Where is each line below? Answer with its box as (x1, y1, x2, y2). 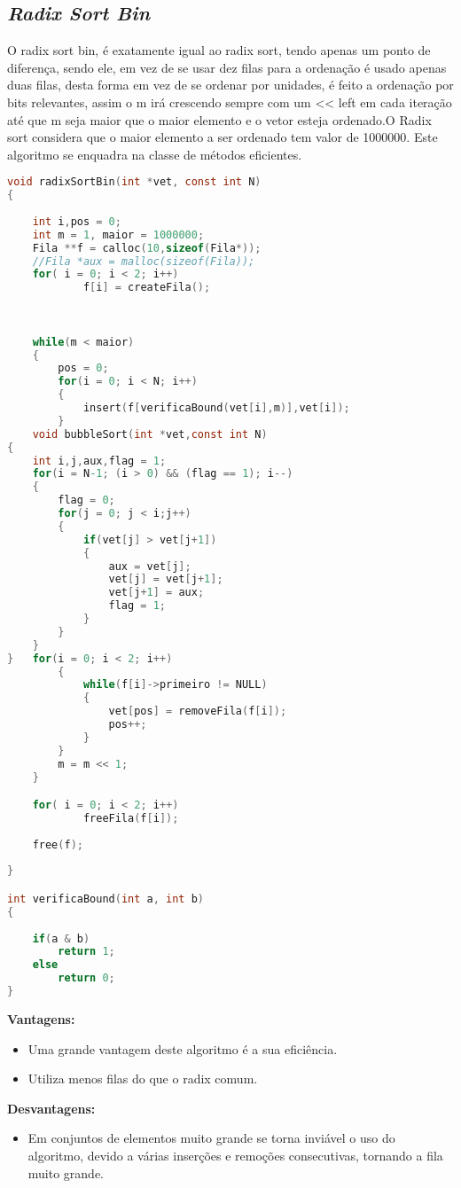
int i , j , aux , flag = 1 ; (32, 454, 167, 467)
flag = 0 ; (58, 494, 115, 507)
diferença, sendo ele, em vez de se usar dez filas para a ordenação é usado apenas (7, 58, 447, 76)
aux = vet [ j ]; (108, 559, 191, 573)
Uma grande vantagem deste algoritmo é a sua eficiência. (27, 1039, 338, 1058)
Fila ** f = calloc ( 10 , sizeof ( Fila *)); (32, 241, 262, 254)
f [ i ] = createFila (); (82, 281, 211, 294)
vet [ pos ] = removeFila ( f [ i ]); (108, 705, 287, 718)
